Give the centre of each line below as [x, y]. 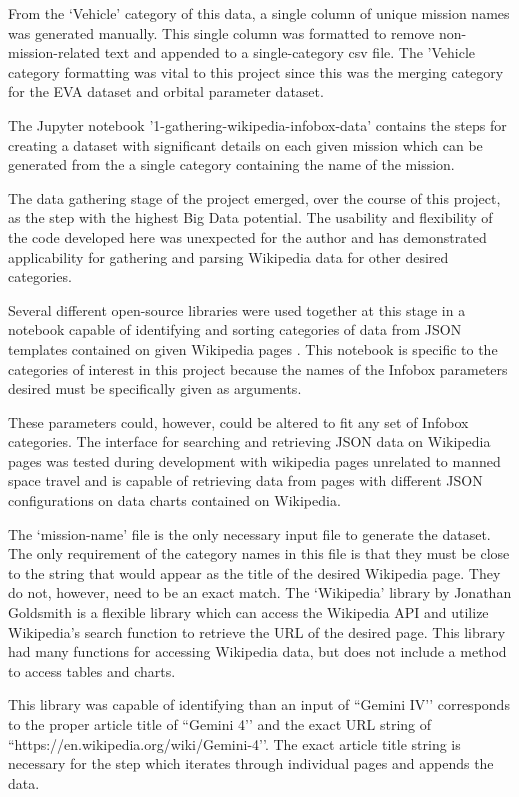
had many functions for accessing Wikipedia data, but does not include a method [257, 651]
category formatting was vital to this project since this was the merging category [256, 71]
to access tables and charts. [92, 670]
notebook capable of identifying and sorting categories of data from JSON [235, 329]
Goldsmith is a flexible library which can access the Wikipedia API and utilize [248, 612]
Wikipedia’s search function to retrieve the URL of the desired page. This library [257, 631]
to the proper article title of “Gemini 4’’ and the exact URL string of [220, 724]
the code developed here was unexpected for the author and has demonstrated [247, 236]
